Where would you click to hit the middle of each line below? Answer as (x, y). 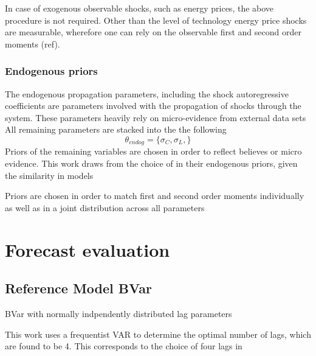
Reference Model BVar (78, 288)
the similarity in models (49, 175)
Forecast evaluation (88, 249)
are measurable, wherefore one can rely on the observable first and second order (153, 32)
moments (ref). (33, 44)
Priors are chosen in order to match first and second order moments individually (155, 196)
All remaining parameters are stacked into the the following (116, 129)
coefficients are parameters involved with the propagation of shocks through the (153, 106)
